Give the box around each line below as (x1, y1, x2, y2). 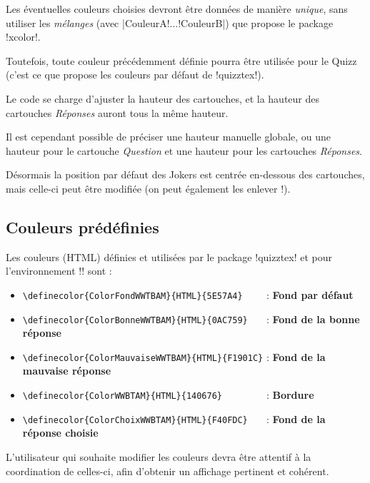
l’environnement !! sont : (6, 263, 112, 278)
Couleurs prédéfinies (6, 215, 159, 238)
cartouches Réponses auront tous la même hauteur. (6, 105, 229, 120)
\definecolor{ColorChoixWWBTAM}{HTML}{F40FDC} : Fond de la (22, 411, 326, 426)
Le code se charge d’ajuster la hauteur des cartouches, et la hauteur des (6, 91, 320, 106)
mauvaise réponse (22, 363, 111, 378)
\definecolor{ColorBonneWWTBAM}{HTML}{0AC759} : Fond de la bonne (22, 311, 360, 326)
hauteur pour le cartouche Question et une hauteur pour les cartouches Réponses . (6, 143, 362, 158)
